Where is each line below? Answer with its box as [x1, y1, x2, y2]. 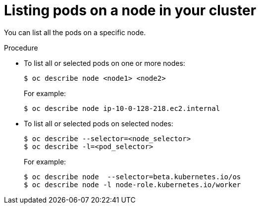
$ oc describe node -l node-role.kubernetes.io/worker [24, 180, 241, 189]
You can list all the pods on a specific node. [4, 28, 146, 37]
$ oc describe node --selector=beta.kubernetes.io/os [24, 172, 241, 181]
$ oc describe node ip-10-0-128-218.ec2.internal [24, 104, 220, 112]
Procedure [4, 43, 38, 52]
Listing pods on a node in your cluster [4, 2, 257, 19]
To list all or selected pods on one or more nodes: [24, 58, 185, 67]
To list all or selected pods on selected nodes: [24, 119, 173, 128]
